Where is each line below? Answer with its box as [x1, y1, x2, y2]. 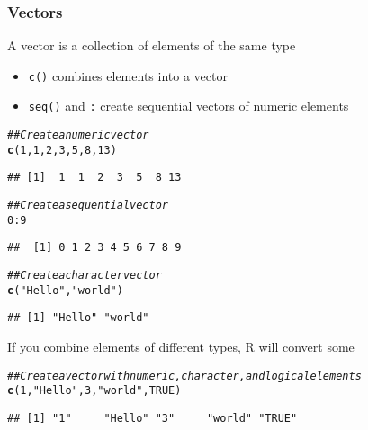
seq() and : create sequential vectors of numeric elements [28, 96, 349, 115]
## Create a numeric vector [7, 129, 149, 142]
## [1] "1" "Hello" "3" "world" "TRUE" [7, 411, 298, 425]
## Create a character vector [7, 269, 162, 282]
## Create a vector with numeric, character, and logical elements [7, 369, 362, 382]
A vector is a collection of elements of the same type [7, 36, 296, 55]
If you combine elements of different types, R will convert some [7, 337, 355, 356]
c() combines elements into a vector [28, 66, 228, 85]
